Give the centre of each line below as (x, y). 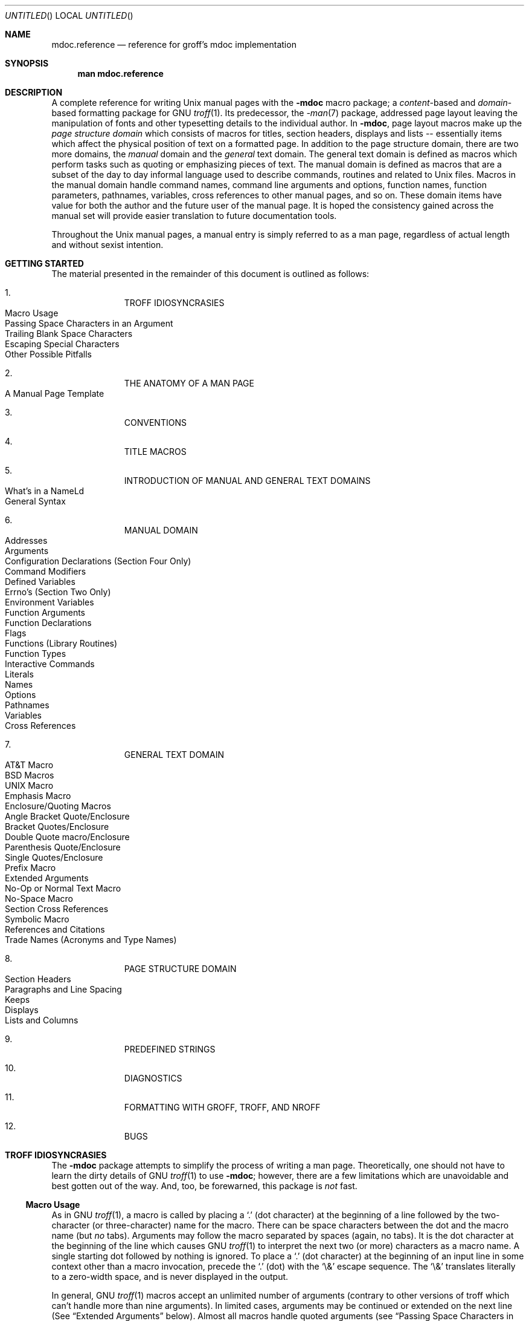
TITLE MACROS (155, 452)
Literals (19, 674)
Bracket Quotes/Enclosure (57, 827)
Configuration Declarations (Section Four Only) (98, 561)
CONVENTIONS (155, 422)
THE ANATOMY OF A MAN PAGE (189, 383)
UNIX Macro (29, 785)
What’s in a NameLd (45, 491)
